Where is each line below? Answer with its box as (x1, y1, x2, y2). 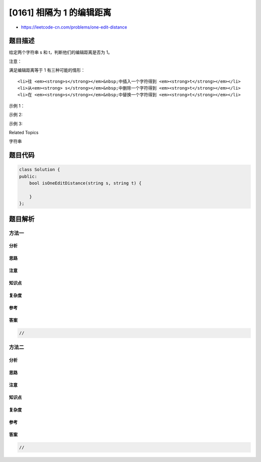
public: (19, 173, 37, 179)
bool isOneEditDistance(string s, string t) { (29, 181, 142, 186)
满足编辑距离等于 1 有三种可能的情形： (9, 67, 86, 73)
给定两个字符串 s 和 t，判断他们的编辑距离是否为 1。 (9, 49, 113, 55)
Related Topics (9, 129, 39, 135)
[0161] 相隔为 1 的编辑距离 (9, 7, 112, 18)
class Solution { (19, 167, 60, 172)
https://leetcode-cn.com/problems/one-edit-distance (21, 24, 128, 30)
